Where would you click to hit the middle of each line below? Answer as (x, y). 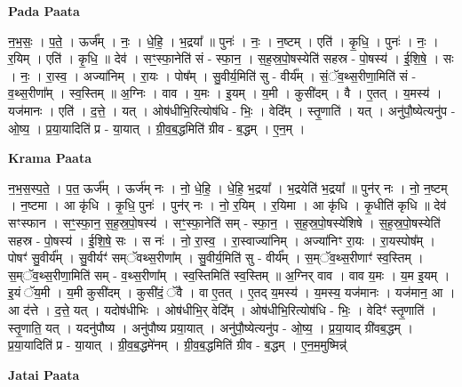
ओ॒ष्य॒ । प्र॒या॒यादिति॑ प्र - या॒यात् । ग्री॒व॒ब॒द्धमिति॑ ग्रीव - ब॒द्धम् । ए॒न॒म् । (157, 128)
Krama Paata (50, 158)
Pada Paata (44, 11)
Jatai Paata (44, 374)
